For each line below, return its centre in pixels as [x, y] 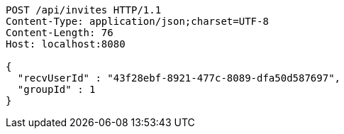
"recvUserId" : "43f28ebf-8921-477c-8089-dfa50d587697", [179, 78]
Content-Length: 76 [60, 33]
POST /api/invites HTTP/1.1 [84, 10]
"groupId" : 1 [56, 89]
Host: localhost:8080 [66, 44]
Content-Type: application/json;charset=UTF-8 [137, 21]
